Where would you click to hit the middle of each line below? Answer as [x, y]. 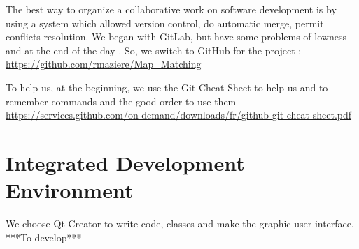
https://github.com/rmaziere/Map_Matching [104, 64]
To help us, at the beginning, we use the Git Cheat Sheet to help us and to [167, 87]
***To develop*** [44, 237]
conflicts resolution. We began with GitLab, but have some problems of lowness [176, 37]
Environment [70, 190]
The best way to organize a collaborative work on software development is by [171, 9]
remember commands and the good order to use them [121, 101]
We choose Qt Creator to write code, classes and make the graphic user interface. [180, 224]
